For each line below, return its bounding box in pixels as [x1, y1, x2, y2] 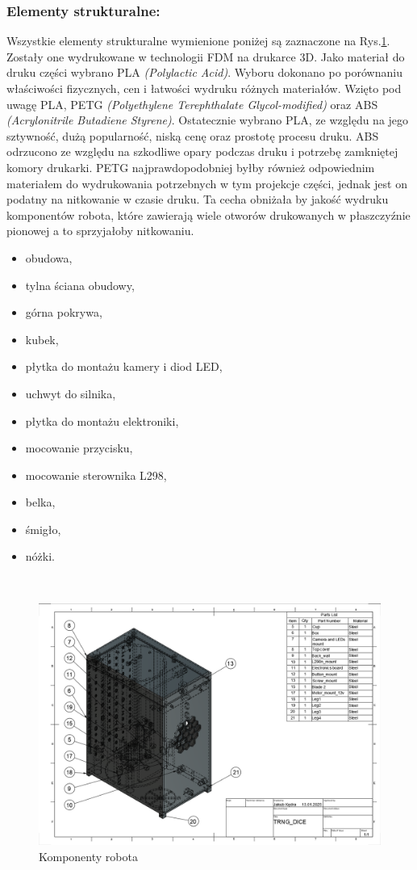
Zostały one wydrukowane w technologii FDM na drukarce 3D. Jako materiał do [6, 48, 405, 65]
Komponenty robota [39, 848, 138, 865]
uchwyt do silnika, [25, 385, 116, 401]
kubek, [25, 330, 59, 347]
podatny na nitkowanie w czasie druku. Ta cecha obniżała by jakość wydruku [6, 191, 389, 208]
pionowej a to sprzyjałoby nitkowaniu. [6, 222, 194, 239]
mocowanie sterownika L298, [25, 466, 167, 483]
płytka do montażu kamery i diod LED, [25, 358, 223, 375]
